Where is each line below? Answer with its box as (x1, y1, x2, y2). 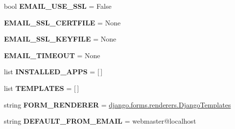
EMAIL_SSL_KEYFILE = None (4, 34, 117, 44)
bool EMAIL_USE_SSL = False (4, 1, 112, 11)
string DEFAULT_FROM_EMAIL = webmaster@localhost (4, 116, 196, 126)
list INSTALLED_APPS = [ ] (4, 66, 103, 77)
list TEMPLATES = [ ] (4, 83, 79, 93)
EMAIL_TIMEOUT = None (4, 50, 100, 60)
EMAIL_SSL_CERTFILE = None (4, 17, 121, 27)
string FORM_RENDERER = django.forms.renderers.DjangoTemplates (4, 99, 231, 109)
